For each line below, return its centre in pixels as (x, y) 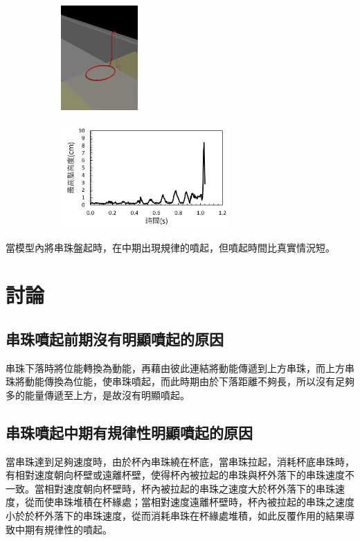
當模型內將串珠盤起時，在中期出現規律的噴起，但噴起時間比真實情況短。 (170, 247)
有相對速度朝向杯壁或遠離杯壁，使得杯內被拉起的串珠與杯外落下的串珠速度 (175, 475)
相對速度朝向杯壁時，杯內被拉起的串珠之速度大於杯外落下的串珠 (189, 488)
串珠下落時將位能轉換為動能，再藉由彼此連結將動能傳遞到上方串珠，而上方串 (180, 367)
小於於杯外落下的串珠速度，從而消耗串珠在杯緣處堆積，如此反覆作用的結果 (175, 516)
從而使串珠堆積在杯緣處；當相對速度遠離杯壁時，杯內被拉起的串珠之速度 (189, 502)
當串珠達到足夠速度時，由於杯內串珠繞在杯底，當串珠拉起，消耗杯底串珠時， (180, 461)
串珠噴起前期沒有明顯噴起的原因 (115, 338)
